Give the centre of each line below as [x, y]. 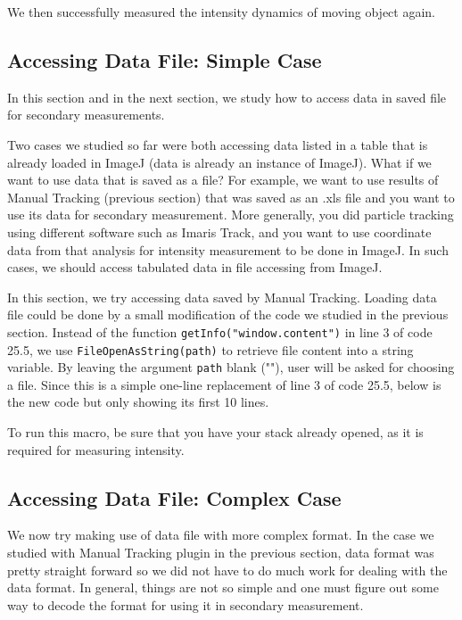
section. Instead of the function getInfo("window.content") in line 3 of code [220, 331]
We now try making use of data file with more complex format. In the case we [221, 535]
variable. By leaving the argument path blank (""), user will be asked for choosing [231, 367]
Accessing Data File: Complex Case [174, 497]
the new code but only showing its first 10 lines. [138, 402]
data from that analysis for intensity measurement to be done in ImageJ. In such [228, 249]
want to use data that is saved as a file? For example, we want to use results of [223, 180]
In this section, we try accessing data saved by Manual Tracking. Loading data [222, 297]
